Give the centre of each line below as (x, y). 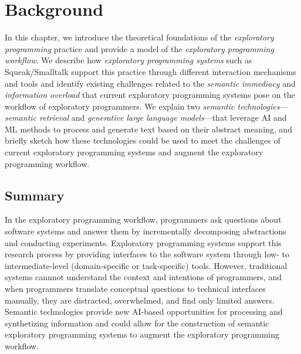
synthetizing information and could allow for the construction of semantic (137, 323)
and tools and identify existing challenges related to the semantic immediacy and (150, 83)
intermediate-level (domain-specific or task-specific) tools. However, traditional (146, 265)
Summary (35, 195)
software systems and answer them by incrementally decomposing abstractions (146, 231)
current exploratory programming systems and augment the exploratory (134, 152)
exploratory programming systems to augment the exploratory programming (142, 334)
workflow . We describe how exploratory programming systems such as (128, 60)
